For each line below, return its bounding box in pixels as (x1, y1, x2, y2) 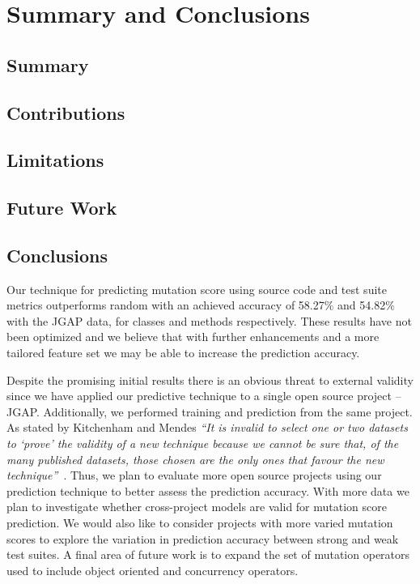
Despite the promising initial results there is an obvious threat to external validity (6, 371, 414, 388)
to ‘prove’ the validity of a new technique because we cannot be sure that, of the (6, 435, 399, 452)
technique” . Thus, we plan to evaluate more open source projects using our (6, 467, 382, 484)
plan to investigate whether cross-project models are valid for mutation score (6, 498, 387, 515)
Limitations (6, 147, 104, 173)
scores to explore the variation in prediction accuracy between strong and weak (6, 530, 399, 547)
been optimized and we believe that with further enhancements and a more (6, 328, 380, 345)
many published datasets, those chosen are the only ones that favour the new (6, 450, 384, 467)
